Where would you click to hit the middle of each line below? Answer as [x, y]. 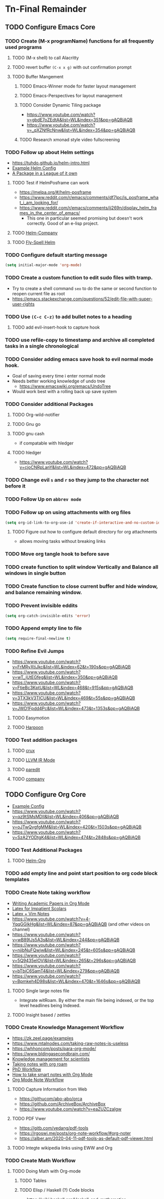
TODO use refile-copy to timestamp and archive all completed [80, 340]
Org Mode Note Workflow [38, 1080]
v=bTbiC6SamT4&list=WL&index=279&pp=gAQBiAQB [66, 971]
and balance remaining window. [43, 593]
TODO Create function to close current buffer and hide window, [82, 586]
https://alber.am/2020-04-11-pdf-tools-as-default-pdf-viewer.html [86, 1138]
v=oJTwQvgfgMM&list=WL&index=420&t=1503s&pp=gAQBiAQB [77, 827]
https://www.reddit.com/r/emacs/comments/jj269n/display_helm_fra [88, 208]
